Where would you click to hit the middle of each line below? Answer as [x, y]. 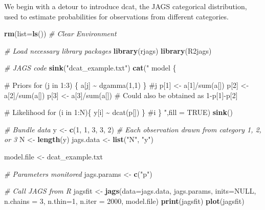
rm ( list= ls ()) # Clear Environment [60, 33]
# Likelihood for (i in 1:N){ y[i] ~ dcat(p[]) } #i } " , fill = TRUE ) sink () [118, 112]
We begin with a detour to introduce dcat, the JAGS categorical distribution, [126, 6]
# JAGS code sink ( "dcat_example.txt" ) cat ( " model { [90, 68]
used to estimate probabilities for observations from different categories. [116, 16]
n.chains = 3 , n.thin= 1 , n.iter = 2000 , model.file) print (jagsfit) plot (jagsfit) [124, 201]
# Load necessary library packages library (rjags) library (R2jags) [108, 50]
